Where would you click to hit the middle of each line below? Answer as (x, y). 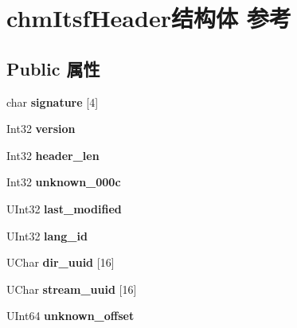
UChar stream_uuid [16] (72, 289)
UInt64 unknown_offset (70, 316)
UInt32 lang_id (47, 235)
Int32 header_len (53, 155)
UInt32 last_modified (64, 208)
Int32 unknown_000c (64, 182)
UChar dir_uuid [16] (61, 262)
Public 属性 (53, 68)
